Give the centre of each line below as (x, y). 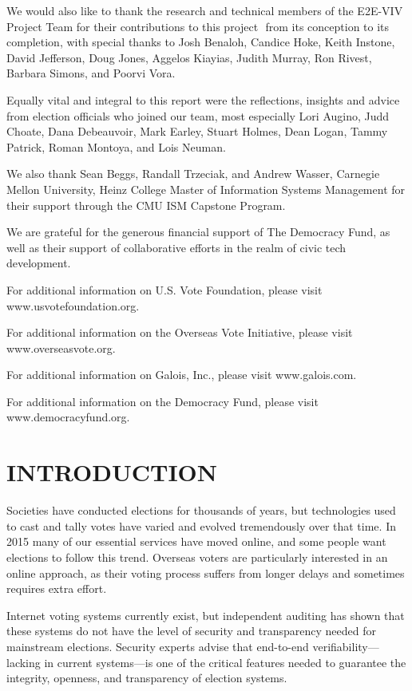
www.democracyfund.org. (68, 417)
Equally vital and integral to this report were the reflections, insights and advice (203, 99)
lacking (24, 662)
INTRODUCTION (112, 472)
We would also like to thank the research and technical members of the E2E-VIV (205, 10)
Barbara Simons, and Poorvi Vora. (91, 73)
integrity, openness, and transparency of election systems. (147, 678)
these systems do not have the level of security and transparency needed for (191, 631)
